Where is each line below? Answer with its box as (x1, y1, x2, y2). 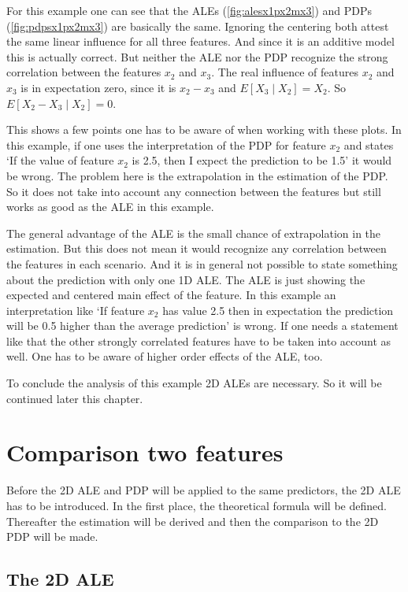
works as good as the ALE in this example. (6, 198, 214, 215)
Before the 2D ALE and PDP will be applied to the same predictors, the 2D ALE (6, 482, 401, 498)
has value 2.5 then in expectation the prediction (162, 302, 394, 318)
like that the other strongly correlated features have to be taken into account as (6, 332, 391, 349)
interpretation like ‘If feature (6, 302, 145, 318)
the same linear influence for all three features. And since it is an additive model (6, 33, 395, 50)
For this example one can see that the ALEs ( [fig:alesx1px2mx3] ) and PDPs (6, 2, 372, 18)
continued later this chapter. (6, 390, 143, 406)
